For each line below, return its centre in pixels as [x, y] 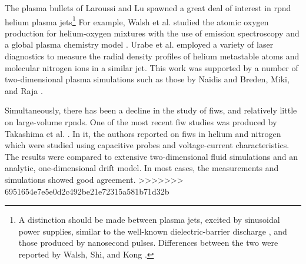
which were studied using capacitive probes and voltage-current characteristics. [147, 145]
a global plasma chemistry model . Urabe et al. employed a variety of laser [139, 44]
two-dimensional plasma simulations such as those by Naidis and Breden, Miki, [147, 79]
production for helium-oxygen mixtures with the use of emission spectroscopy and [152, 33]
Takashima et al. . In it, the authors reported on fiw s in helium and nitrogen [143, 133]
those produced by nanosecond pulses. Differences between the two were [148, 243]
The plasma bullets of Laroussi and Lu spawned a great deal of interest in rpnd [148, 8]
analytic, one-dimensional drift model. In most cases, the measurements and [142, 168]
